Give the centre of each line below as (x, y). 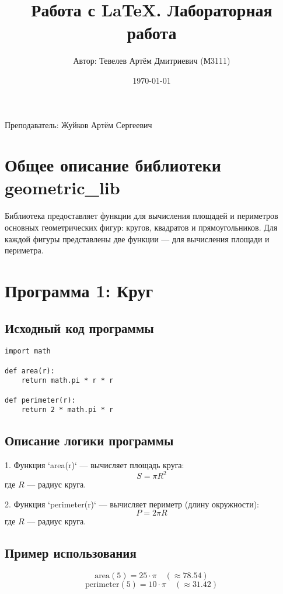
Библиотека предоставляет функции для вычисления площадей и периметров (141, 216)
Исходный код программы (79, 327)
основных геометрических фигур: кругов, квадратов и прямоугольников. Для (141, 227)
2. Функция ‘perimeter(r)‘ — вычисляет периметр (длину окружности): (132, 504)
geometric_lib (62, 188)
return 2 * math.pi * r (67, 410)
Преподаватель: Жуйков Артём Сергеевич (78, 124)
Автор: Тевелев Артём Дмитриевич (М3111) (152, 61)
